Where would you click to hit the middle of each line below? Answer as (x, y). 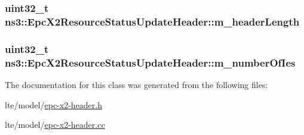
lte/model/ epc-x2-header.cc (55, 125)
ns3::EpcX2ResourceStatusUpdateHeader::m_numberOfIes (150, 62)
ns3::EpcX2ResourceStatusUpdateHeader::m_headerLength (152, 21)
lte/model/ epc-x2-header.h (53, 104)
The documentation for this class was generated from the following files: (136, 84)
